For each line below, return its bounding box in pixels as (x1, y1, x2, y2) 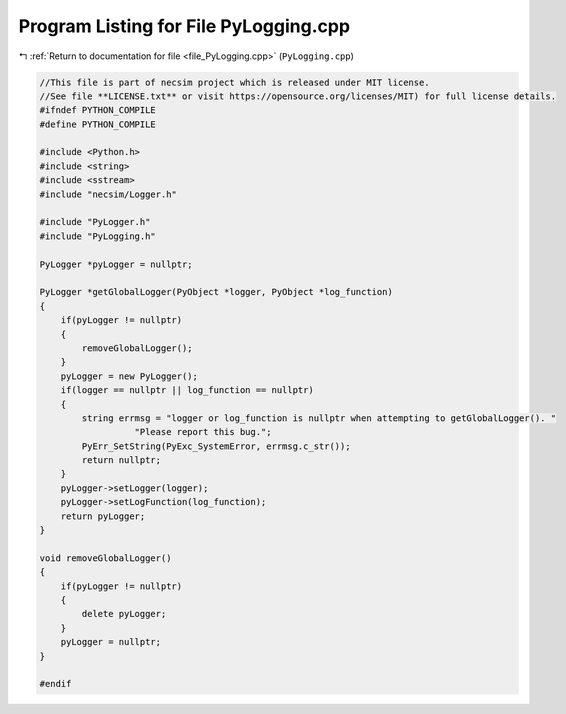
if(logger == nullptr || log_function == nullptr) (60, 385, 314, 396)
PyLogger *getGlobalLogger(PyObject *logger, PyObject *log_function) (39, 286, 394, 298)
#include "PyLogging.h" (39, 230, 157, 242)
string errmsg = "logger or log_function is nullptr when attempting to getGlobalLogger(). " (81, 412, 557, 424)
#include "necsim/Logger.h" (39, 188, 177, 200)
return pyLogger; (60, 510, 146, 522)
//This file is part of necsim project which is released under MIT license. (39, 76, 430, 88)
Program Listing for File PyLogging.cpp (18, 15, 350, 37)
